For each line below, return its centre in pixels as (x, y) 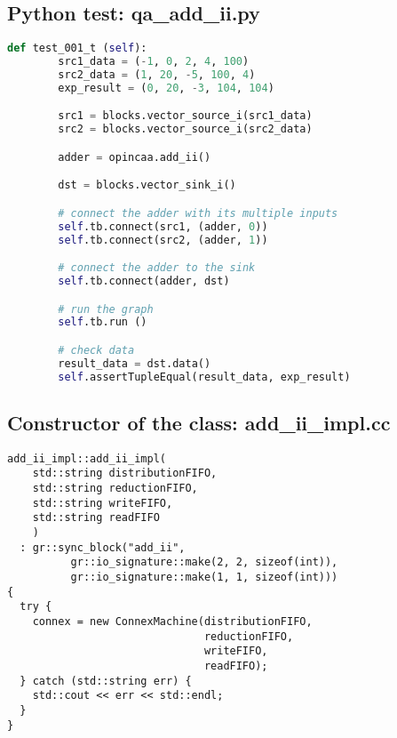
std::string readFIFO (96, 518)
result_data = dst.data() (135, 363)
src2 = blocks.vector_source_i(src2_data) (185, 129)
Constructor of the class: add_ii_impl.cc (199, 422)
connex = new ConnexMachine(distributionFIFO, (172, 621)
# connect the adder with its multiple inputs (198, 213)
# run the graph (106, 309)
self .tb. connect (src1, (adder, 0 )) (163, 226)
